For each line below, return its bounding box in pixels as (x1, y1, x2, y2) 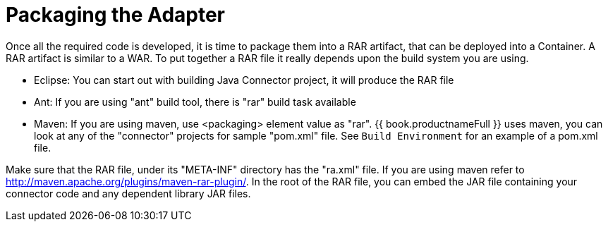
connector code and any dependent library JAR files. (6, 187, 251, 200)
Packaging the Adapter (6, 3, 225, 27)
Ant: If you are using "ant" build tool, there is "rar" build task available (34, 95, 356, 108)
